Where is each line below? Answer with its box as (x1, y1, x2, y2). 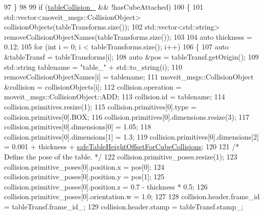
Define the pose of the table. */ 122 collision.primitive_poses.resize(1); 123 (4, 151, 238, 162)
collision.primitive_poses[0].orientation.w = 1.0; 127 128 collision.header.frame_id (4, 191, 260, 202)
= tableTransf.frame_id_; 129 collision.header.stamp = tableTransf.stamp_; (4, 201, 244, 211)
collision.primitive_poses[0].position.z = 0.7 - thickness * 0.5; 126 (4, 181, 208, 192)
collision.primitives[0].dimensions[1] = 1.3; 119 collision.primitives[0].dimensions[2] (4, 131, 259, 142)
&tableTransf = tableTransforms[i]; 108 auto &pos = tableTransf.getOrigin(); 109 (4, 51, 259, 62)
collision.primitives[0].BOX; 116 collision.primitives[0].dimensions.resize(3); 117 (4, 111, 249, 122)
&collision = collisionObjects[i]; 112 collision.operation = (4, 81, 182, 92)
